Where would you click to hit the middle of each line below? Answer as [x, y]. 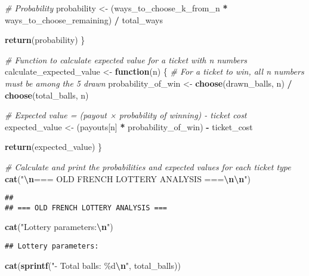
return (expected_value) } [54, 147]
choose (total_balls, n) [47, 95]
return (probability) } [45, 40]
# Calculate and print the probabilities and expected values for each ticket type [148, 166]
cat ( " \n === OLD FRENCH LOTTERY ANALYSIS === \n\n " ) [128, 178]
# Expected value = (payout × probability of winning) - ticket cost [126, 115]
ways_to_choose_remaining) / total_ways [84, 19]
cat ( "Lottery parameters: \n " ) [59, 227]
